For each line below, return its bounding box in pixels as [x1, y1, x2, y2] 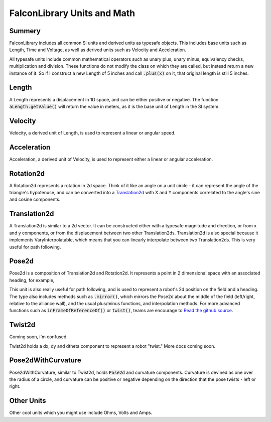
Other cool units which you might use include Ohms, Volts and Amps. [9, 409, 153, 416]
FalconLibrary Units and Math [9, 8, 135, 19]
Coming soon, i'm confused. [9, 334, 68, 340]
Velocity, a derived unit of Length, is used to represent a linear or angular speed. [9, 129, 176, 135]
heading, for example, [9, 277, 55, 283]
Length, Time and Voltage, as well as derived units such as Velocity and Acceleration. [9, 47, 187, 53]
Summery [9, 27, 41, 35]
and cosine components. [9, 196, 61, 203]
